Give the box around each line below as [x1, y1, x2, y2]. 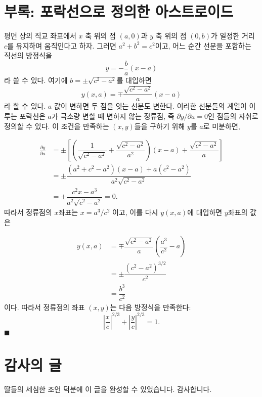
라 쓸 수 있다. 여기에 [4, 74, 68, 85]
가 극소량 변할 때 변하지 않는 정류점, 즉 [52, 111, 174, 121]
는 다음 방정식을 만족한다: [110, 301, 191, 312]
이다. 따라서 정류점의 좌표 [4, 301, 85, 312]
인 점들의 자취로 [208, 111, 258, 121]
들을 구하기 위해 [134, 120, 185, 131]
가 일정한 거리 [211, 30, 255, 41]
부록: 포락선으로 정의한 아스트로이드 [4, 1, 234, 22]
